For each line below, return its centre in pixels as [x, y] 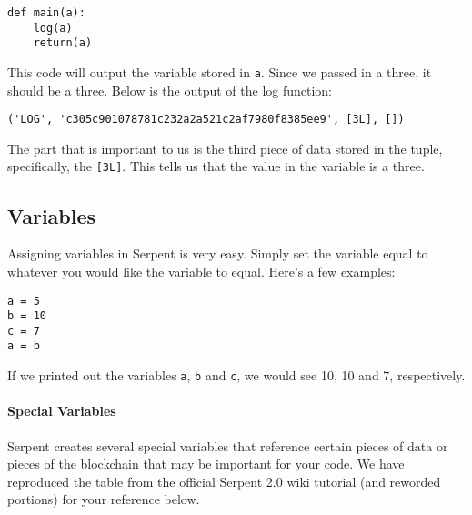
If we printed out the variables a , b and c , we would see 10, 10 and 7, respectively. [236, 375]
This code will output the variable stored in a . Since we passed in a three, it [220, 71]
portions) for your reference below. [104, 499]
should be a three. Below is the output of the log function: [170, 90]
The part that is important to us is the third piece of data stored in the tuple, [225, 148]
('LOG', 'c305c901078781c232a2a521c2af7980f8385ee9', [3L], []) [206, 120]
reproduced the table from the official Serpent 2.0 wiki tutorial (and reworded [224, 481]
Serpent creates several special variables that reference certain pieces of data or [228, 445]
